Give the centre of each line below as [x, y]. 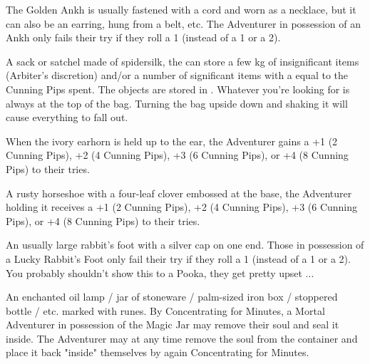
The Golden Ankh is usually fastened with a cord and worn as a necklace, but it [181, 9]
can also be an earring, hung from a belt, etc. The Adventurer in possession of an [183, 23]
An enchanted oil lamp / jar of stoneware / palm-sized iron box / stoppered [172, 297]
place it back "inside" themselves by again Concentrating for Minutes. [158, 352]
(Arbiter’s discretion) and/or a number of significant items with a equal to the [177, 75]
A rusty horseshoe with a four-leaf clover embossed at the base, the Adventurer [179, 193]
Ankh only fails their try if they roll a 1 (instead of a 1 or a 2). [143, 37]
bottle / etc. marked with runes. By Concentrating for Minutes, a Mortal [165, 310]
